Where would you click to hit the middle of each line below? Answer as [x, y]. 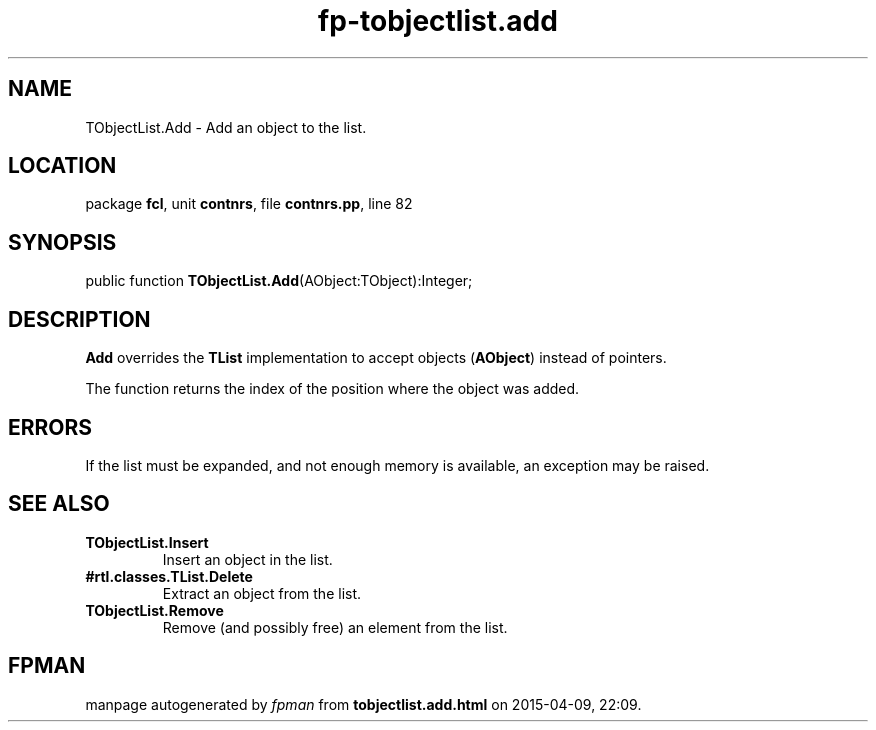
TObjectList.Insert [147, 542]
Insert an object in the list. [247, 559]
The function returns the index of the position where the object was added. [332, 389]
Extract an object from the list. [262, 593]
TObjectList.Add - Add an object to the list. [226, 127]
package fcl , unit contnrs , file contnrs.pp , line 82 [249, 204]
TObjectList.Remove [154, 610]
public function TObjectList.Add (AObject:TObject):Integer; [279, 281]
